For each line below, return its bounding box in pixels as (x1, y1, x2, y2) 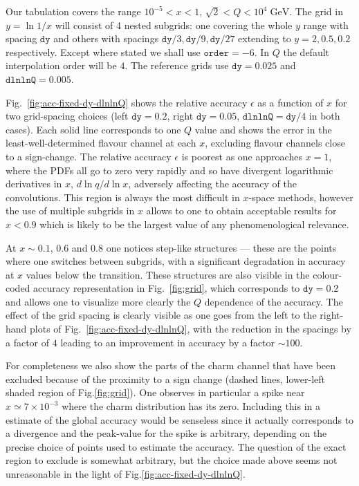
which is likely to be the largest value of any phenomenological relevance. (39, 216, 349, 231)
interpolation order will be (6, 58, 117, 73)
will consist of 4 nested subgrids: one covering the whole (55, 17, 293, 32)
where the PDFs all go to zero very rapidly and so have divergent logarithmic (6, 162, 333, 177)
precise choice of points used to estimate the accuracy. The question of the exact (6, 439, 347, 454)
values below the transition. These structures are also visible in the (26, 267, 310, 281)
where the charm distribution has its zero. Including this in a (62, 399, 321, 413)
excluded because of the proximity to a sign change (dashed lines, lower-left (6, 371, 325, 386)
